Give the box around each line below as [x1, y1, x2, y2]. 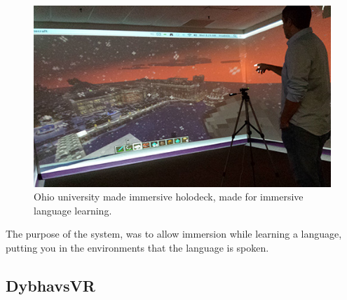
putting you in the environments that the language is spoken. [6, 240, 269, 254]
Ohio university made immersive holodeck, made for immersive [34, 189, 304, 204]
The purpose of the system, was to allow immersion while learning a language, [6, 226, 342, 241]
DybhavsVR [6, 274, 95, 296]
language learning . [34, 203, 112, 217]
